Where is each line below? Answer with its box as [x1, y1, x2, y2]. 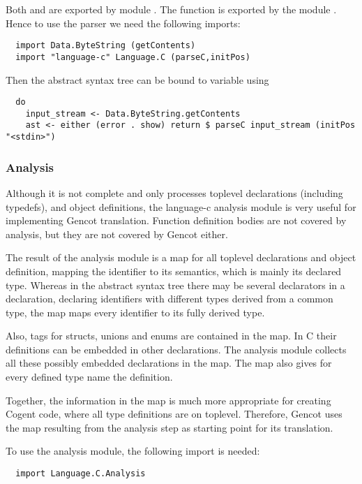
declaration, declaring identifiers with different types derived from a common [6, 291, 333, 306]
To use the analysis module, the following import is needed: [6, 443, 260, 458]
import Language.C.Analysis [15, 469, 146, 479]
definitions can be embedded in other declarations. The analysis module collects [6, 342, 347, 356]
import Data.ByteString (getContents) [15, 41, 196, 51]
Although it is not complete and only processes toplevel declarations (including [6, 185, 343, 200]
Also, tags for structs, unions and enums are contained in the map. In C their [6, 328, 337, 343]
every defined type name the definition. [6, 369, 173, 384]
